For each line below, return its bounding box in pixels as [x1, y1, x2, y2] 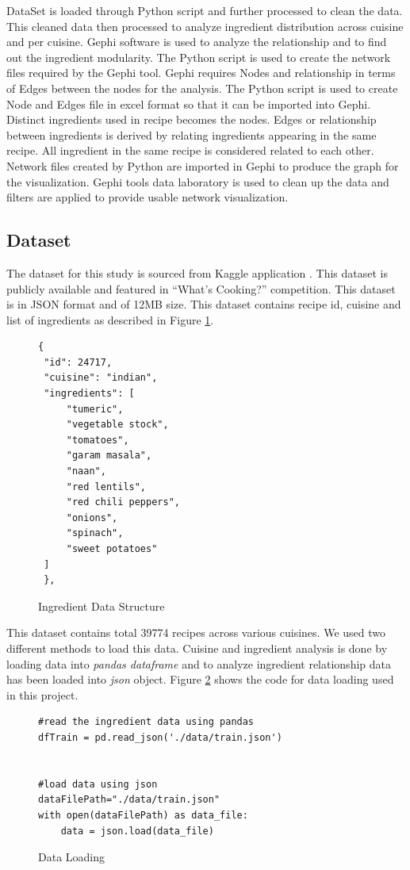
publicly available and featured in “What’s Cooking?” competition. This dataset [6, 280, 396, 297]
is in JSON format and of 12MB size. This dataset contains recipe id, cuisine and [6, 296, 401, 312]
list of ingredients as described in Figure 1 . [6, 311, 214, 328]
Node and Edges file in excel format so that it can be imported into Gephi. [6, 95, 371, 112]
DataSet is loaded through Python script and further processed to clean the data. [6, 2, 403, 18]
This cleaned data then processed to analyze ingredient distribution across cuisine [6, 17, 404, 34]
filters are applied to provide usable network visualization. [6, 189, 289, 205]
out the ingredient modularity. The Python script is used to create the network [6, 48, 391, 65]
